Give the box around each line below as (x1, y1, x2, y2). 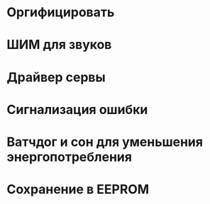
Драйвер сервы (6, 69, 106, 85)
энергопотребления (6, 149, 133, 165)
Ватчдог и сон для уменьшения (6, 134, 204, 149)
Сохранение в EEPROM (6, 181, 150, 198)
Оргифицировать (6, 4, 115, 21)
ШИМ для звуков (6, 37, 112, 53)
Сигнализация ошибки (6, 101, 148, 118)
